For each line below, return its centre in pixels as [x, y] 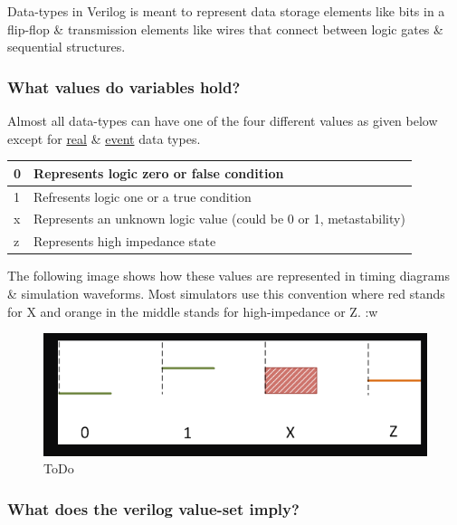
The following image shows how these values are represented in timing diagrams [229, 276]
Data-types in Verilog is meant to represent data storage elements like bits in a [226, 11]
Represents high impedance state [125, 241]
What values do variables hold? [124, 86]
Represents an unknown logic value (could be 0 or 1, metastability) [219, 219]
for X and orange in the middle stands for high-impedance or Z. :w [193, 311]
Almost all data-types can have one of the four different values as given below [223, 120]
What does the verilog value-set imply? [153, 508]
